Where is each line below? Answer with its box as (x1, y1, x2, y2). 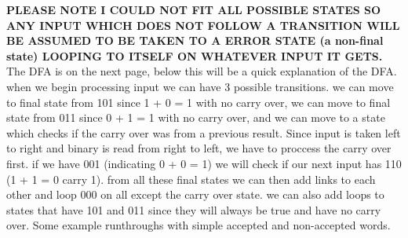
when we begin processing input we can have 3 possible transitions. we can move (6, 78, 394, 94)
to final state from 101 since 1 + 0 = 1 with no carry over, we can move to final (6, 93, 391, 110)
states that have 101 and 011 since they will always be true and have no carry (6, 201, 381, 218)
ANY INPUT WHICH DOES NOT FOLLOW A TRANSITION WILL (6, 16, 400, 33)
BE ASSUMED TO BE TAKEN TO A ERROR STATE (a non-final (6, 32, 384, 49)
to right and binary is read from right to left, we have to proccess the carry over (6, 140, 392, 156)
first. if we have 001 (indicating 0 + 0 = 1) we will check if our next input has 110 (6, 155, 402, 171)
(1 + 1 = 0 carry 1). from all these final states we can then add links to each (6, 170, 376, 187)
